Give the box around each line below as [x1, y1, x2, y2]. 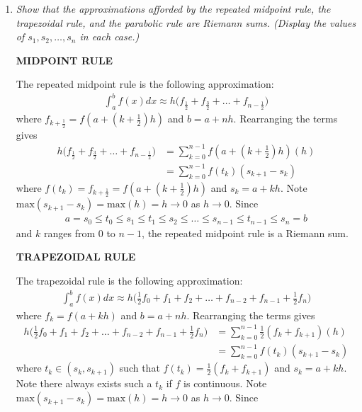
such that [119, 360, 160, 375]
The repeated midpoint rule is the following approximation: [16, 76, 274, 91]
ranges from [43, 225, 96, 240]
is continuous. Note [183, 376, 267, 391]
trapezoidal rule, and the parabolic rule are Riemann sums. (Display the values [16, 15, 356, 30]
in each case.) [79, 29, 140, 44]
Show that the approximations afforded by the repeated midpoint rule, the [16, 1, 331, 16]
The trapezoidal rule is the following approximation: [16, 273, 243, 287]
